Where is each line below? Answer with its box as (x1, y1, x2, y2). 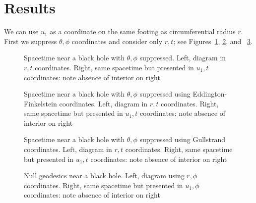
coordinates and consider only (71, 36, 163, 46)
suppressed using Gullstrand (139, 134, 226, 145)
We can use (4, 26, 39, 37)
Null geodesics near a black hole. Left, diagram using (24, 170, 185, 181)
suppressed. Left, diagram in (139, 52, 226, 63)
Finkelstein (24, 98, 57, 108)
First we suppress (4, 36, 57, 46)
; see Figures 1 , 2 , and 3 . (173, 36, 253, 46)
